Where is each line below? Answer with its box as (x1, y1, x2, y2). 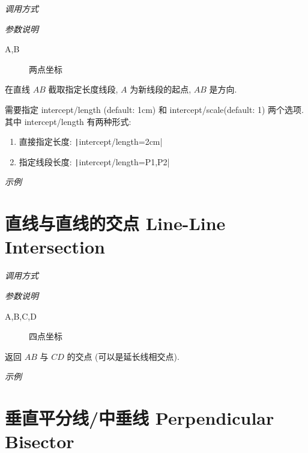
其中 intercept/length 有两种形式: (5, 115, 131, 127)
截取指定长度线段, (48, 83, 118, 96)
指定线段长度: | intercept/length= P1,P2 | (19, 155, 170, 168)
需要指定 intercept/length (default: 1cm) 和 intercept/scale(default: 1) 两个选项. (5, 103, 304, 115)
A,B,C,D (5, 309, 37, 322)
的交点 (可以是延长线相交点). (67, 350, 180, 362)
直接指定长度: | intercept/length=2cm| (19, 135, 163, 148)
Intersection (5, 234, 105, 259)
